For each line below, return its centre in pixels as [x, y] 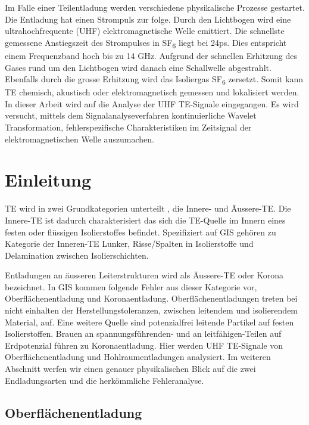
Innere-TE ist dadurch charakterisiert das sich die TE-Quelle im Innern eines [145, 220]
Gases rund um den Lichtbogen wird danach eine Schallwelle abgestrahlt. [138, 67]
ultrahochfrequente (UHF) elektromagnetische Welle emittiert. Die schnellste [145, 31]
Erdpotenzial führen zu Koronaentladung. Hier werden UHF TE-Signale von [144, 345]
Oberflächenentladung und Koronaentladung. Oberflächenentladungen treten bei [151, 298]
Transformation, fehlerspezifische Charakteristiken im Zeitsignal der [128, 127]
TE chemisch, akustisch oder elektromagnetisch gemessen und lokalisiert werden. [152, 92]
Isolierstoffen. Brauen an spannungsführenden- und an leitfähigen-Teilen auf [143, 334]
